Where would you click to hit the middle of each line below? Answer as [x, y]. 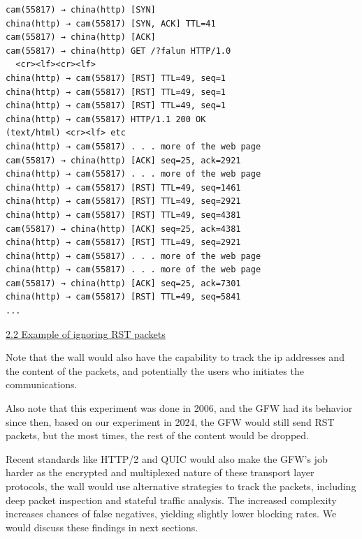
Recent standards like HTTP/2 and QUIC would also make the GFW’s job [167, 458]
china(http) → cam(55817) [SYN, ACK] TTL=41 [111, 23]
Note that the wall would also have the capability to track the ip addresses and [175, 357]
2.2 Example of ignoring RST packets [86, 333]
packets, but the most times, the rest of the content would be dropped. [157, 435]
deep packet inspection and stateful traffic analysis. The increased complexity [171, 500]
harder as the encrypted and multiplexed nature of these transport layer [160, 472]
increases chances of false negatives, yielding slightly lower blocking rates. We [171, 514]
